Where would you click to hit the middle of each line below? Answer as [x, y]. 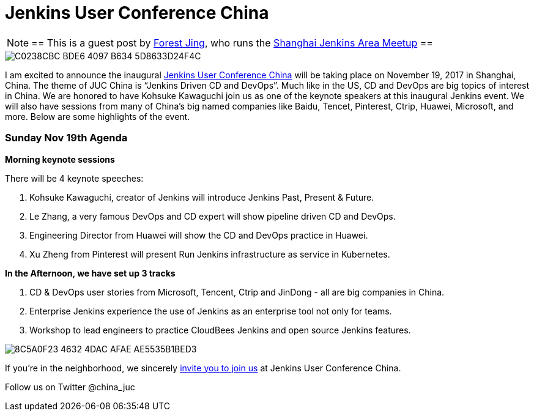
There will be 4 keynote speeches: [74, 178]
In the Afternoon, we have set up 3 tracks [90, 273]
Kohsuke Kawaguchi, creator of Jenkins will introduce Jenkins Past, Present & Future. [202, 197]
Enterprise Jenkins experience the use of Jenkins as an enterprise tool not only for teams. [211, 311]
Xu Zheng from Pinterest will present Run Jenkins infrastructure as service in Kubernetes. [210, 254]
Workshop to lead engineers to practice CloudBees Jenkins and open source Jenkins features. [220, 330]
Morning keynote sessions [60, 159]
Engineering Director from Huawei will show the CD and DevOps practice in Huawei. [199, 235]
